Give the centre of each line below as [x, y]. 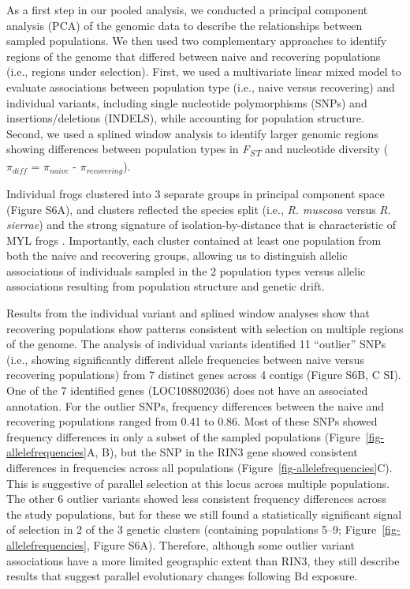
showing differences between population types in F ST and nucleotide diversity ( [198, 150]
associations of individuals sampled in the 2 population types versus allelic [186, 270]
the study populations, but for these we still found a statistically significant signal [204, 514]
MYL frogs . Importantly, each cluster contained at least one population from [194, 240]
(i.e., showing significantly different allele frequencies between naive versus [185, 359]
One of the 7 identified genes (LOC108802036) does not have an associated [187, 390]
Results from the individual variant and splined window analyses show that [188, 313]
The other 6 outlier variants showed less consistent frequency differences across [196, 499]
